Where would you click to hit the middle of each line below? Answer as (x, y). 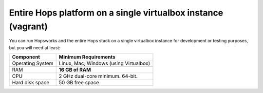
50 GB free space (79, 83)
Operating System (33, 63)
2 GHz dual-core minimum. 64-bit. (98, 76)
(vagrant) (28, 26)
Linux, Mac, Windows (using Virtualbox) (104, 63)
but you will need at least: (35, 47)
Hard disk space (31, 83)
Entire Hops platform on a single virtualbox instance (116, 13)
